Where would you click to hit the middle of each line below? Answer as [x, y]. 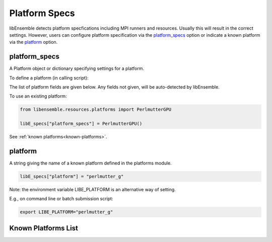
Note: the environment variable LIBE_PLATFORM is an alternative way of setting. [92, 190]
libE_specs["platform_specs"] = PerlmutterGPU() [81, 124]
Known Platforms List [44, 228]
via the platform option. [33, 42]
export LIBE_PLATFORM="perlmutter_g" [66, 212]
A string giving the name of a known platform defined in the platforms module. [90, 163]
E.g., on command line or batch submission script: [61, 199]
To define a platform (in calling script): [49, 77]
